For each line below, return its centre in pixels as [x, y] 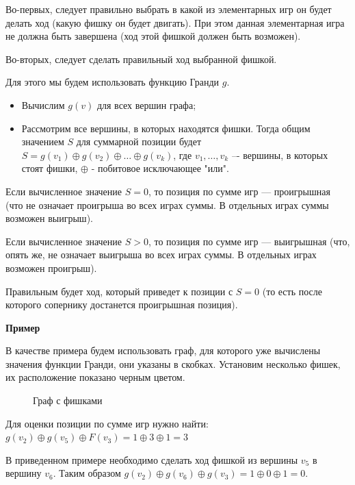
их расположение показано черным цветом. [95, 377]
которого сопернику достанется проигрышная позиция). [122, 304]
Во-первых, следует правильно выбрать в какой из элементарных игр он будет [169, 9]
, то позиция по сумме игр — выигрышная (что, [249, 241]
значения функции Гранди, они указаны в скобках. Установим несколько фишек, [173, 363]
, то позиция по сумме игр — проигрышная [239, 191]
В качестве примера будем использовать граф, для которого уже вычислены [163, 350]
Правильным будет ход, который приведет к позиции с [119, 291]
